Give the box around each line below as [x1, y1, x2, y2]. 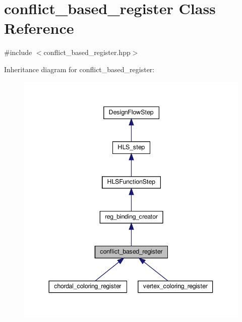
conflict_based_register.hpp [43, 47, 131, 58]
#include [4, 47, 32, 58]
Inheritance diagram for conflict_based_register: [4, 64, 155, 74]
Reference [4, 18, 74, 38]
